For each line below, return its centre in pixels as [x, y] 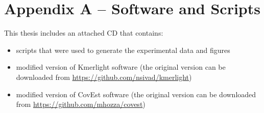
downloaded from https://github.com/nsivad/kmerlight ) [104, 77]
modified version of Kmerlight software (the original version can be [121, 67]
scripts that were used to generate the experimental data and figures [123, 50]
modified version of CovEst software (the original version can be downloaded [136, 94]
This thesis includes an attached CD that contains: [84, 33]
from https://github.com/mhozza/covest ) [81, 104]
